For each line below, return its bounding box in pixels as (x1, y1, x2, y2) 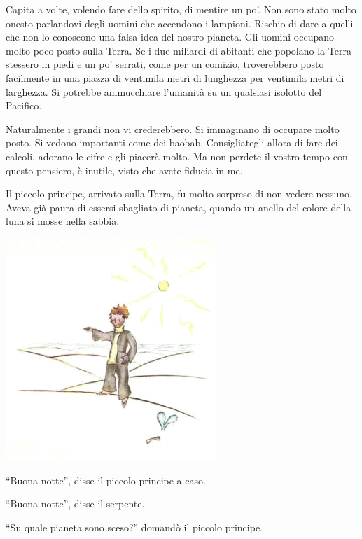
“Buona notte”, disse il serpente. (6, 496, 145, 511)
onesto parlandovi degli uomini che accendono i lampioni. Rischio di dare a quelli (6, 15, 354, 30)
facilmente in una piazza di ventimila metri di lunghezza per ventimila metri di (6, 70, 344, 85)
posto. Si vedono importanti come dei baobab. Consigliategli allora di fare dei (6, 135, 338, 150)
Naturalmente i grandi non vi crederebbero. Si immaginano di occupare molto (6, 121, 340, 136)
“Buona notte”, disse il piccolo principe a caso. (6, 472, 206, 487)
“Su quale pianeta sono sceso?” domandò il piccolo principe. (6, 519, 263, 534)
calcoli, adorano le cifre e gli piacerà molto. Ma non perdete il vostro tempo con (6, 148, 348, 163)
